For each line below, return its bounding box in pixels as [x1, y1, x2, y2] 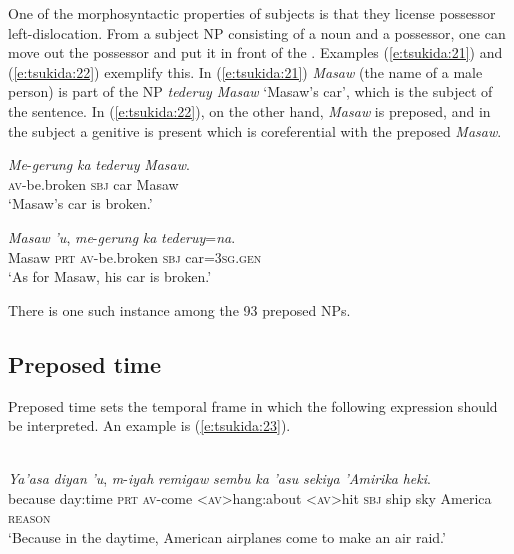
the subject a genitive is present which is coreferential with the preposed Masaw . [8, 120, 502, 141]
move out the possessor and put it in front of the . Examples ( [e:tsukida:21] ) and [8, 42, 503, 63]
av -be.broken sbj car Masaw [8, 173, 179, 194]
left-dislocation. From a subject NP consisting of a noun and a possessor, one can [8, 22, 506, 43]
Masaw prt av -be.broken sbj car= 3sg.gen [8, 246, 262, 267]
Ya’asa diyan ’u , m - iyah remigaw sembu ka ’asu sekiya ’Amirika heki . [8, 468, 431, 489]
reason [8, 507, 51, 528]
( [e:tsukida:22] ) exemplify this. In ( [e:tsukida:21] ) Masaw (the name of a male [8, 61, 483, 82]
